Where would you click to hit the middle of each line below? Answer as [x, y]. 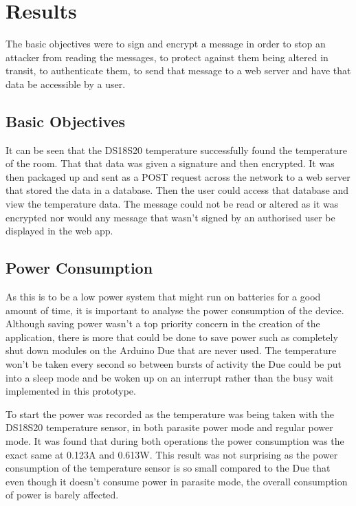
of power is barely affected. [62, 495]
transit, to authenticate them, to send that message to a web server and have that [178, 70]
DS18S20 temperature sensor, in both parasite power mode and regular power [169, 427]
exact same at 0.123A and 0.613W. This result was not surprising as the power [172, 454]
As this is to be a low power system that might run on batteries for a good [163, 297]
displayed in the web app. [59, 231]
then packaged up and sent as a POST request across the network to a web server [178, 176]
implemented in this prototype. [71, 391]
